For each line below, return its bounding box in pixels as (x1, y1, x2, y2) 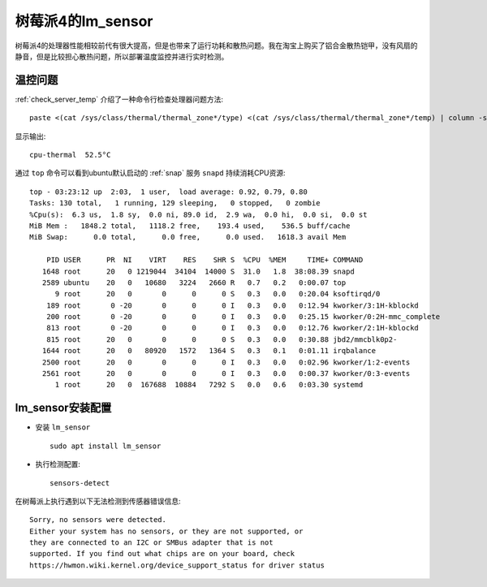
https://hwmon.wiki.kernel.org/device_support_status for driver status (29, 560, 325, 570)
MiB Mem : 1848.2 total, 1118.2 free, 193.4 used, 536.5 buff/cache (29, 221, 351, 231)
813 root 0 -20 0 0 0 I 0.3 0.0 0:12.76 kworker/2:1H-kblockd (45, 323, 420, 333)
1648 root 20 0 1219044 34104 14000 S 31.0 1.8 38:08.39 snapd (41, 266, 355, 276)
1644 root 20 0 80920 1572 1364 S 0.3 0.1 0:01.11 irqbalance (41, 346, 377, 356)
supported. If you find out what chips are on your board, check (29, 549, 295, 559)
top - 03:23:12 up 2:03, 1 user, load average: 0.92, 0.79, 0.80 (29, 187, 308, 196)
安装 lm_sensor (35, 422, 91, 432)
